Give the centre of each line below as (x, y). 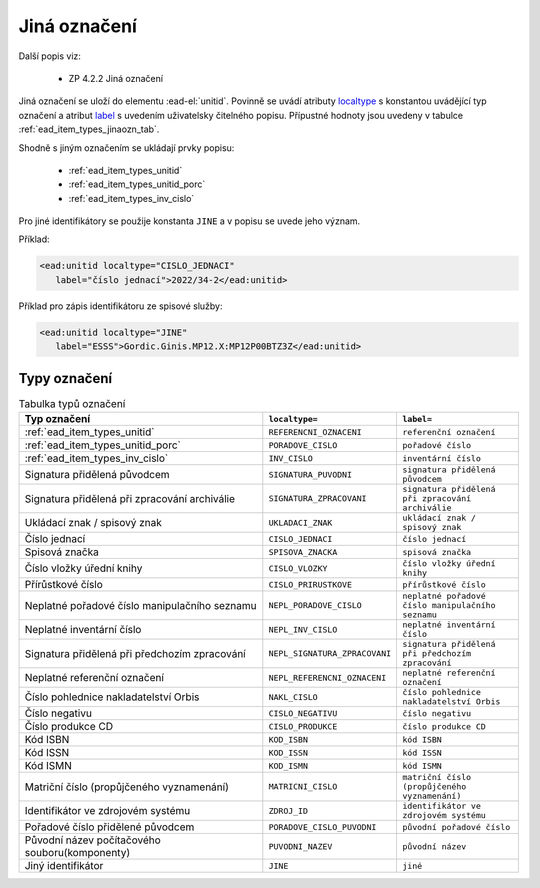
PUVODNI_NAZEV (300, 846)
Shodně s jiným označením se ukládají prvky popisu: (126, 147)
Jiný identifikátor (64, 866)
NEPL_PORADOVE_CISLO (315, 605)
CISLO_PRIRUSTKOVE (310, 584)
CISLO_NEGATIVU (303, 713)
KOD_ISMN (288, 765)
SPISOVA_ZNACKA (303, 551)
